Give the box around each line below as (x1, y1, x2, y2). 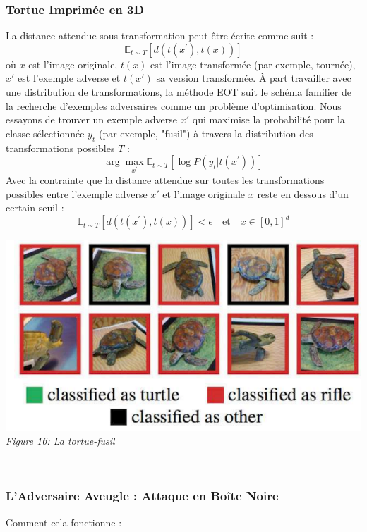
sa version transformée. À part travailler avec (156, 70, 351, 85)
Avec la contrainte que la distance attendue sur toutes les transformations (6, 172, 325, 187)
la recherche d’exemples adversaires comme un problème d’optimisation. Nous (6, 98, 342, 113)
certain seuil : (6, 200, 64, 215)
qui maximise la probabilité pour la (192, 112, 345, 127)
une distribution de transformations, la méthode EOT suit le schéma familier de (6, 85, 351, 99)
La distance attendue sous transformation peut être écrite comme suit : (6, 28, 314, 43)
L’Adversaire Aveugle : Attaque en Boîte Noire (6, 487, 279, 505)
